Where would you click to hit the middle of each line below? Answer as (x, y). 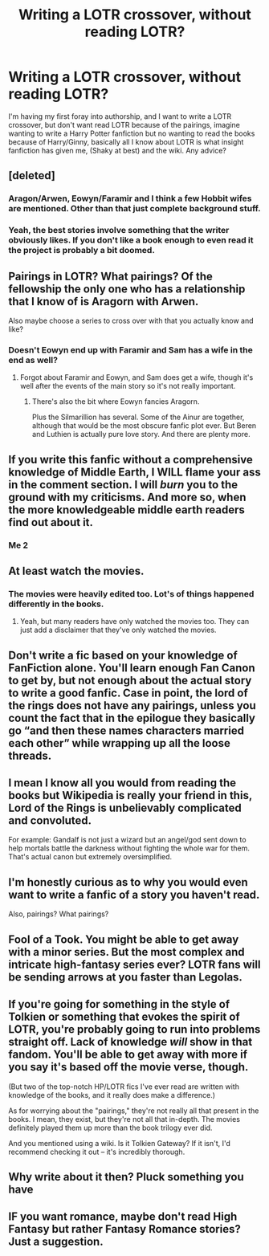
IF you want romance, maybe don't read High (123, 1217)
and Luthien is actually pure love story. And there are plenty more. (141, 434)
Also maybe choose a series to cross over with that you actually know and (131, 320)
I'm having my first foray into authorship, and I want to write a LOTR (120, 116)
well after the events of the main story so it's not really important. (128, 386)
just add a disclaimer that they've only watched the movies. (118, 630)
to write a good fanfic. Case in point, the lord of (128, 693)
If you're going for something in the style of (119, 1004)
